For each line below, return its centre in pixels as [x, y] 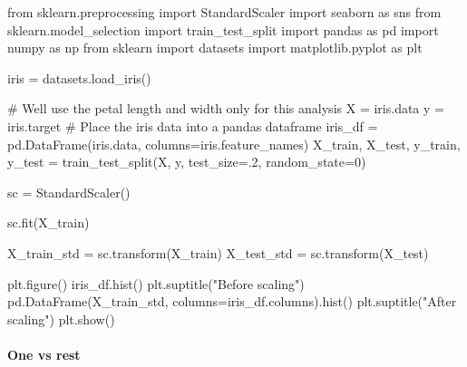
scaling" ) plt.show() [61, 319]
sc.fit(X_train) [49, 222]
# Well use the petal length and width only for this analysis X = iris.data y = [226, 108]
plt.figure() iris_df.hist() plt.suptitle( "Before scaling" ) [156, 283]
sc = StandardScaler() [69, 192]
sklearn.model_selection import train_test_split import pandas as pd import [223, 29]
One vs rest [44, 354]
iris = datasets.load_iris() [79, 77]
